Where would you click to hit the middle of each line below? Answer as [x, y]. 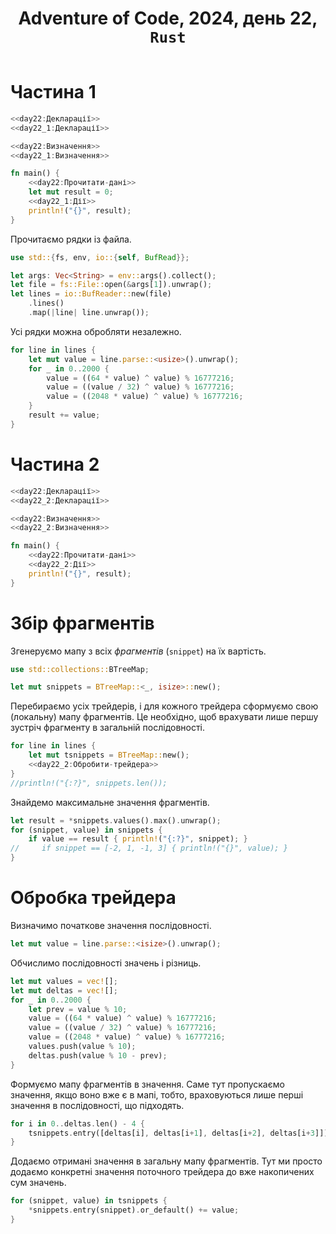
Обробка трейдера [93, 898]
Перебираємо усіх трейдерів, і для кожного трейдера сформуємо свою [164, 706]
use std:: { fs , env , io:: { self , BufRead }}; [100, 257]
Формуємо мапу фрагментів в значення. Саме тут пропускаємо [147, 1084]
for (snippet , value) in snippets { [86, 830]
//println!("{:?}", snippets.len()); [89, 783]
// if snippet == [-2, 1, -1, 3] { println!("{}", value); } [149, 848]
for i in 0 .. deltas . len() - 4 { [77, 1123]
